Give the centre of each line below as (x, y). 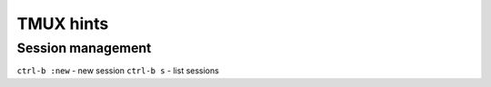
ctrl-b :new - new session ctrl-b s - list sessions (118, 71)
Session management (84, 48)
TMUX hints (63, 24)
